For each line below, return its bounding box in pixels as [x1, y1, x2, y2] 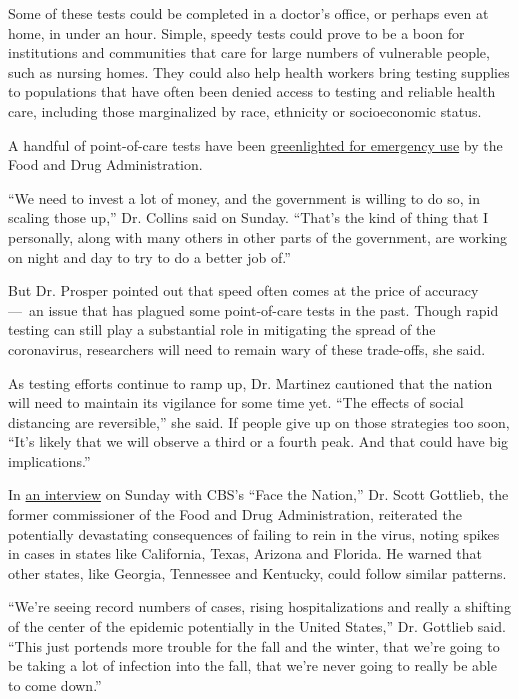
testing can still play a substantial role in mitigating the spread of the [8, 319, 436, 340]
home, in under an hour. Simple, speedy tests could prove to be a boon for [8, 22, 465, 43]
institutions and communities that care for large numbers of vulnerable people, [8, 42, 490, 63]
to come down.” [8, 674, 102, 695]
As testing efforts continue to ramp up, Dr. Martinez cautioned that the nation [8, 372, 493, 393]
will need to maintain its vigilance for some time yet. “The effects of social [8, 392, 464, 413]
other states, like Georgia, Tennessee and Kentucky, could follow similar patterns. [8, 562, 507, 583]
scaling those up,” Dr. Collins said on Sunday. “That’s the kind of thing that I [8, 207, 489, 228]
